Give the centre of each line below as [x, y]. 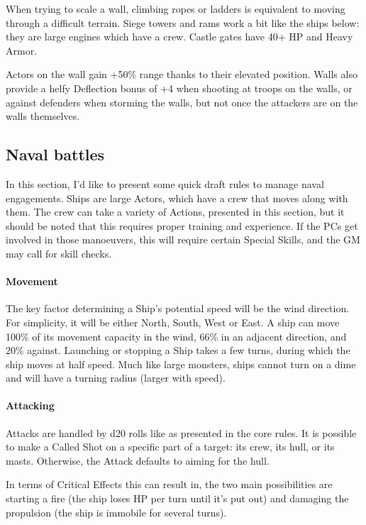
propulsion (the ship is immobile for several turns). [116, 512]
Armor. [22, 50]
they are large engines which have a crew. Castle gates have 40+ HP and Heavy [179, 37]
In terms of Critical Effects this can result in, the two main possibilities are [169, 484]
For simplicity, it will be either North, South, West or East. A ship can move [173, 322]
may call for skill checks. [59, 253]
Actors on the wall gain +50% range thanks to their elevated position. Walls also [182, 74]
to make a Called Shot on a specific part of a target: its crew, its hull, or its [170, 447]
